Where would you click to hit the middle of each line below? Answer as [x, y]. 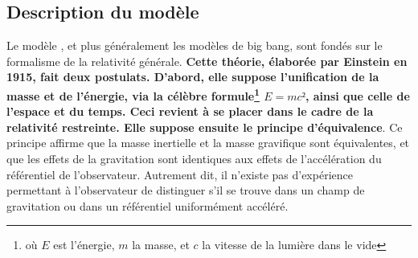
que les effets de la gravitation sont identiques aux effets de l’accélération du [194, 159]
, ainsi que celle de [357, 95]
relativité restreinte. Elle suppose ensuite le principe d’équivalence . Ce [205, 127]
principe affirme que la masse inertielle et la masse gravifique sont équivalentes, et [208, 143]
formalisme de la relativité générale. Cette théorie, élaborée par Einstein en [207, 61]
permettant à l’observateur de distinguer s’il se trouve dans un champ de [186, 190]
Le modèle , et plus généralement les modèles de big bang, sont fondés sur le [195, 45]
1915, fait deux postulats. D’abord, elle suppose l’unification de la [193, 77]
